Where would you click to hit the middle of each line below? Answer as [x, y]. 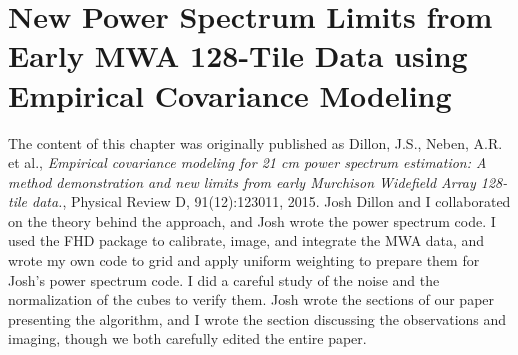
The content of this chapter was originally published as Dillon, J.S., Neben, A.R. [255, 142]
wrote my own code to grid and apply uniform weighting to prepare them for [244, 260]
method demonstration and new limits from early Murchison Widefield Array [242, 181]
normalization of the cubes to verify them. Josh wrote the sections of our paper [251, 299]
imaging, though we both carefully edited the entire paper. [187, 338]
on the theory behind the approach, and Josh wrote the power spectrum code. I [252, 220]
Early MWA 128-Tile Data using [238, 55]
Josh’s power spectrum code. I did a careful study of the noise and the [224, 279]
